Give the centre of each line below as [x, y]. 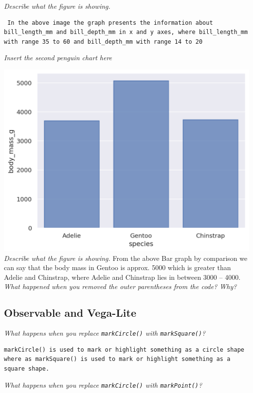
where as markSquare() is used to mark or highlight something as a [117, 359]
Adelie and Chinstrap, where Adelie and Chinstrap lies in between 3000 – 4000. [122, 277]
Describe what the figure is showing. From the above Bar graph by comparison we [126, 258]
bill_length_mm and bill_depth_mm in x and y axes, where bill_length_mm [126, 32]
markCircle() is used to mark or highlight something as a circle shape [124, 350]
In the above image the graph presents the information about [110, 23]
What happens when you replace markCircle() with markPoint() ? [103, 384]
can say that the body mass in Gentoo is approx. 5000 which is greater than [117, 267]
